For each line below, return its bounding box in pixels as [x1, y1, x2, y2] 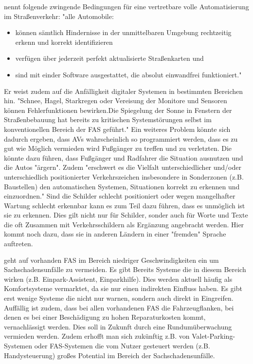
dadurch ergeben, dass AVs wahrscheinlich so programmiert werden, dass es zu [4, 133, 238, 144]
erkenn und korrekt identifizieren [15, 36, 113, 47]
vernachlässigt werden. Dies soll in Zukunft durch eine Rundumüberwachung [4, 321, 232, 331]
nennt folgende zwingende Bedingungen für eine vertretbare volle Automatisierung [4, 1, 249, 11]
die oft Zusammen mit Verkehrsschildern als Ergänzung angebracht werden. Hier [4, 219, 244, 229]
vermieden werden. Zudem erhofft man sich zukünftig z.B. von [4, 331, 190, 341]
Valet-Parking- [192, 331, 235, 341]
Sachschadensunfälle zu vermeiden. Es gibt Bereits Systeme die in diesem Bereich [4, 264, 246, 274]
